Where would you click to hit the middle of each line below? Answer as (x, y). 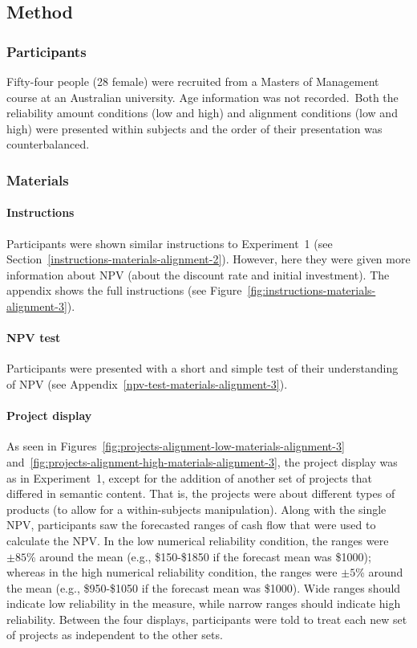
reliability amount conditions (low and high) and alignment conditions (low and (202, 113)
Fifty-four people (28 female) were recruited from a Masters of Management (193, 81)
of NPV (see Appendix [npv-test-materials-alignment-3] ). (147, 383)
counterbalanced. (48, 144)
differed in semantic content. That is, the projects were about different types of (201, 493)
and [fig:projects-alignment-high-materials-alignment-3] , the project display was (202, 461)
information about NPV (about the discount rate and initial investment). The (198, 274)
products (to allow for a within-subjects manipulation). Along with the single (196, 509)
